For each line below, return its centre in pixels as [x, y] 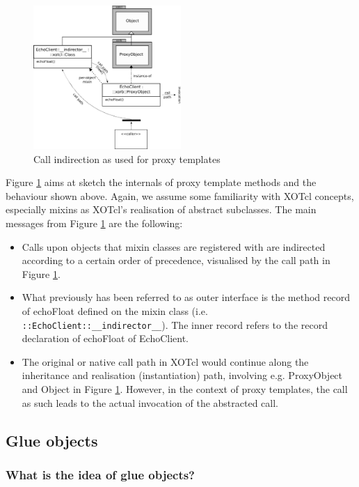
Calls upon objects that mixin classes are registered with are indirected [174, 246]
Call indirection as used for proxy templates [127, 159]
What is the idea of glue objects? [101, 474]
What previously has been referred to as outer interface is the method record [186, 297]
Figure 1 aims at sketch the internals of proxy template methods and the [161, 182]
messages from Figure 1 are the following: [94, 223]
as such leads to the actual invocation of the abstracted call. [150, 402]
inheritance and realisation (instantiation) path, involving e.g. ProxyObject [182, 375]
